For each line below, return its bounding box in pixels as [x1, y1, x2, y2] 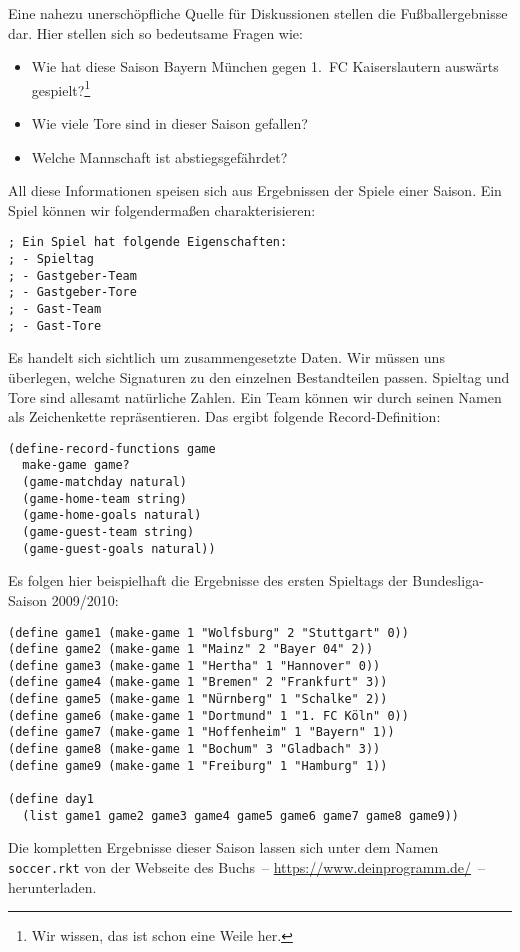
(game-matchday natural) [22, 475, 187, 490]
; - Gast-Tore [8, 318, 102, 333]
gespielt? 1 [31, 76, 91, 100]
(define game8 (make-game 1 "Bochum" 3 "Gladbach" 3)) [8, 742, 381, 757]
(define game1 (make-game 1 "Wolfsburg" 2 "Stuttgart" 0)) [8, 625, 409, 640]
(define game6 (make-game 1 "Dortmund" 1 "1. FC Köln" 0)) [8, 708, 409, 723]
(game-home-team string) [22, 491, 187, 506]
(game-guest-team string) [22, 525, 195, 539]
